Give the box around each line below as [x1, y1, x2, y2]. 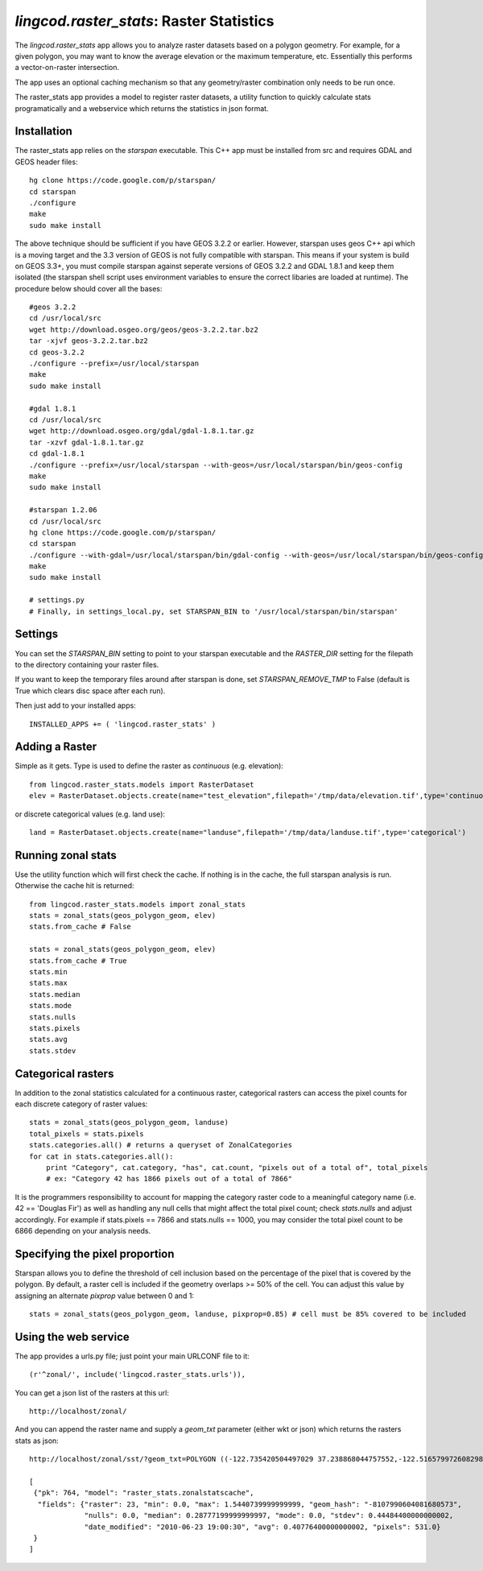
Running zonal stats [14, 848, 117, 862]
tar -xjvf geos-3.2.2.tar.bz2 [29, 337, 149, 345]
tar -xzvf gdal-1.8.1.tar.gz [29, 437, 144, 447]
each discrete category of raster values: [14, 1099, 148, 1109]
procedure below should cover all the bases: [14, 283, 163, 293]
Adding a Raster [14, 740, 97, 754]
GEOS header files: [14, 157, 78, 167]
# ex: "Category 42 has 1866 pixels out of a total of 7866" [45, 1174, 293, 1184]
